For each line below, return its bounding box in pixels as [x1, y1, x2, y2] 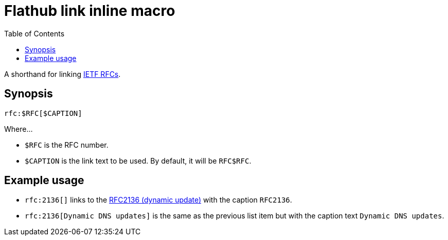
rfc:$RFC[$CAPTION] [4, 109, 82, 117]
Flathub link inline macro [4, 2, 175, 19]
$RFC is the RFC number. [25, 140, 109, 149]
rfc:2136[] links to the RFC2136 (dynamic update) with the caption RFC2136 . [25, 195, 292, 205]
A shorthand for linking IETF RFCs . [4, 69, 121, 78]
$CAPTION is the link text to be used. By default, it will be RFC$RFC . [25, 156, 252, 165]
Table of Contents [4, 29, 65, 38]
